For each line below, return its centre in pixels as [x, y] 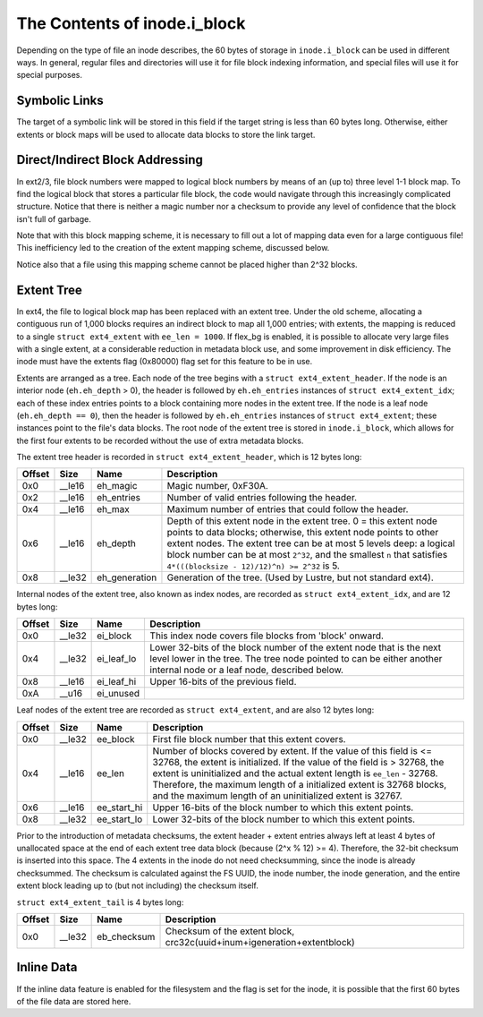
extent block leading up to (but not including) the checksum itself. [138, 885]
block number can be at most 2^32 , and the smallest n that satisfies [307, 555]
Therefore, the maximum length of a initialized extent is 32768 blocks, [300, 784]
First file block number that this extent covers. [249, 739]
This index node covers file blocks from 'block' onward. [267, 636]
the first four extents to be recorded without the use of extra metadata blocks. [160, 440]
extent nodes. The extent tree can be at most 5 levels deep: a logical [311, 543]
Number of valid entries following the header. [262, 498]
